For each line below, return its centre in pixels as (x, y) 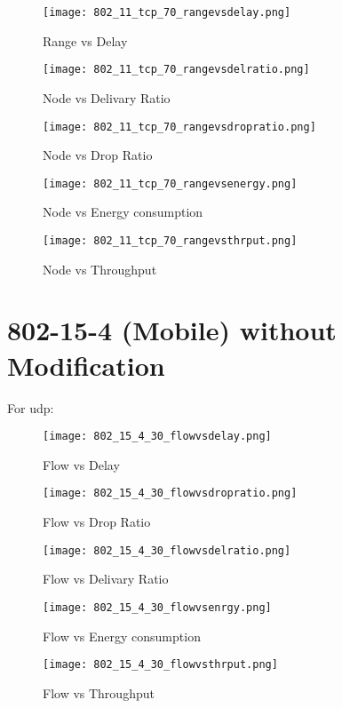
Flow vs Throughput (99, 692)
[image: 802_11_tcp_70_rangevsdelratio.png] (176, 70)
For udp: (31, 407)
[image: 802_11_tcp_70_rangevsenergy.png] (170, 183)
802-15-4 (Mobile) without (172, 330)
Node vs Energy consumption (123, 212)
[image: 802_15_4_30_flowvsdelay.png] (157, 437)
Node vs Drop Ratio (98, 155)
